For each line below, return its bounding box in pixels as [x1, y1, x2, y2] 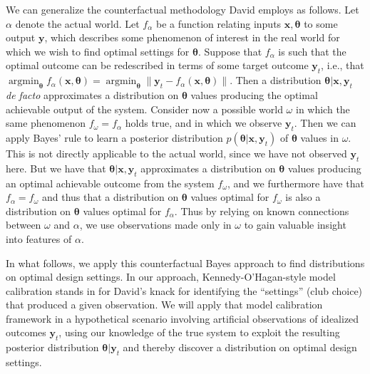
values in [300, 130, 339, 145]
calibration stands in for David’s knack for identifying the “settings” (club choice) [6, 283, 363, 298]
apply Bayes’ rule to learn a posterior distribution [6, 130, 223, 145]
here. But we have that [6, 160, 106, 175]
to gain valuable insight [244, 217, 346, 232]
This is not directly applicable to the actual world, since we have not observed [6, 145, 347, 160]
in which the [295, 101, 350, 116]
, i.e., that [321, 58, 364, 73]
